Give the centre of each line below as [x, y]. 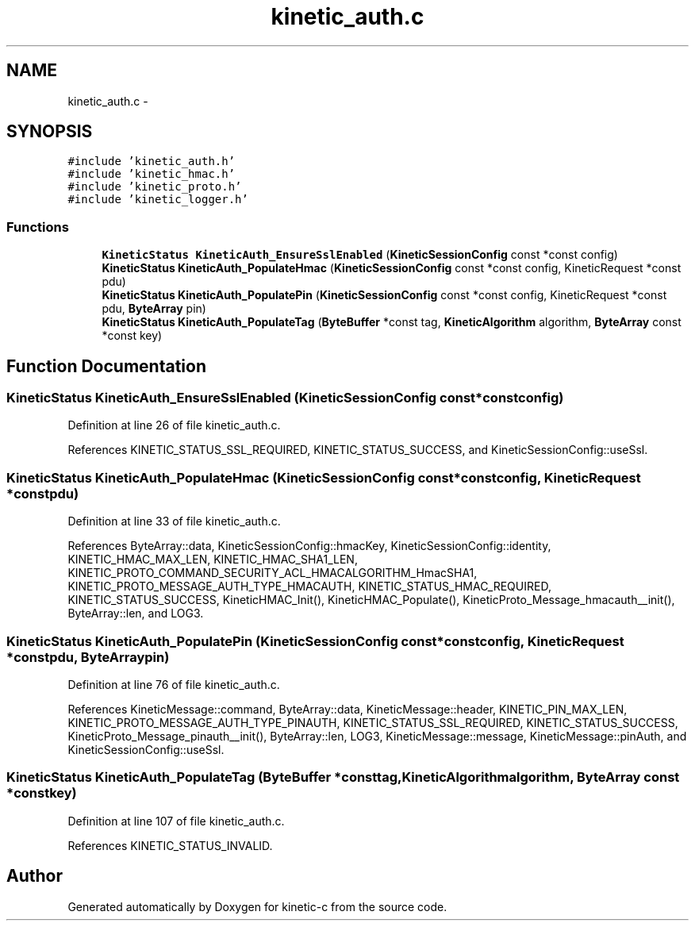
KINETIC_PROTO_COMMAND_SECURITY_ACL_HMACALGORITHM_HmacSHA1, [273, 573]
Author [35, 876]
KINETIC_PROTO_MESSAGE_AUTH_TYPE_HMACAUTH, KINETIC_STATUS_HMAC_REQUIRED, [309, 587]
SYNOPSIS [50, 132]
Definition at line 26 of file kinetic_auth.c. [174, 425]
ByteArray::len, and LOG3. [136, 614]
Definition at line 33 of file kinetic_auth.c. [174, 521]
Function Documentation [106, 366]
